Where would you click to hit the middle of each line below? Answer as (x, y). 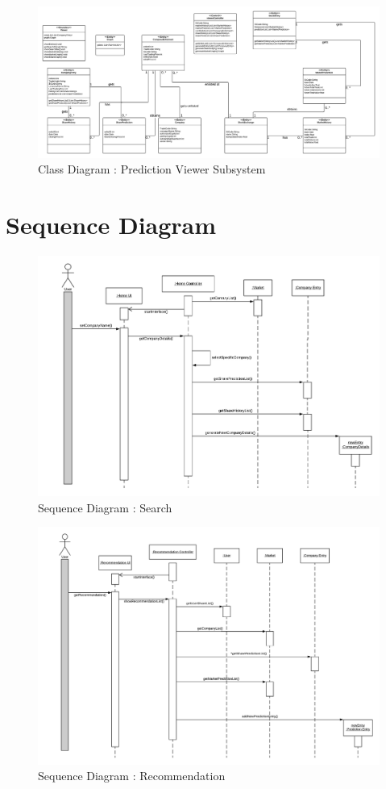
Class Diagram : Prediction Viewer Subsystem (152, 169)
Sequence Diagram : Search (105, 507)
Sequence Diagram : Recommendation (132, 776)
